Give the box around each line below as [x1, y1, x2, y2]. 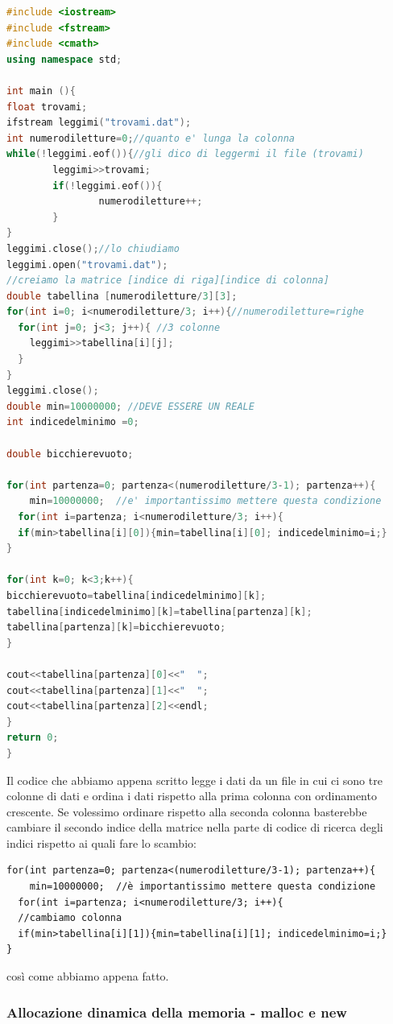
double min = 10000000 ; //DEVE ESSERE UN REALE [6, 400, 254, 412]
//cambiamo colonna [18, 912, 122, 924]
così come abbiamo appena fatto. [6, 968, 169, 985]
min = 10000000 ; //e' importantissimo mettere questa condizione [29, 495, 382, 507]
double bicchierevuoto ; [6, 448, 134, 460]
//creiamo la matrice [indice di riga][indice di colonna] [6, 275, 329, 287]
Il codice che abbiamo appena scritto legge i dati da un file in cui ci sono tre [6, 771, 383, 788]
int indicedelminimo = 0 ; [6, 416, 139, 428]
